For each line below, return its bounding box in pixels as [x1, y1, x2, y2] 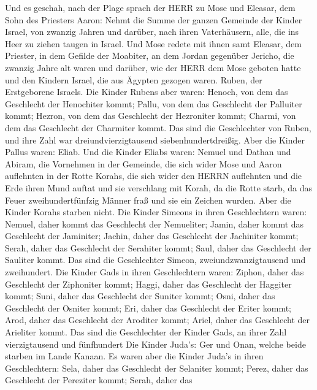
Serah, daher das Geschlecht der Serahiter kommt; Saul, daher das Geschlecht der [5, 241, 311, 254]
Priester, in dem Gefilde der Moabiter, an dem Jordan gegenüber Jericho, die [5, 49, 294, 62]
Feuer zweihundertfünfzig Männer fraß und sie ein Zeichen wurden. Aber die [5, 193, 291, 206]
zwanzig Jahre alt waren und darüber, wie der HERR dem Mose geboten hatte [5, 61, 301, 74]
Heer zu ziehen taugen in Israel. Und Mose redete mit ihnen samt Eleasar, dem [5, 37, 302, 50]
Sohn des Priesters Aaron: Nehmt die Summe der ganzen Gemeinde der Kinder [5, 13, 302, 26]
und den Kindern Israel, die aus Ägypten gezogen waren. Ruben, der [5, 73, 262, 86]
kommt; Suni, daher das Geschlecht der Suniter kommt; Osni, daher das [5, 289, 275, 302]
